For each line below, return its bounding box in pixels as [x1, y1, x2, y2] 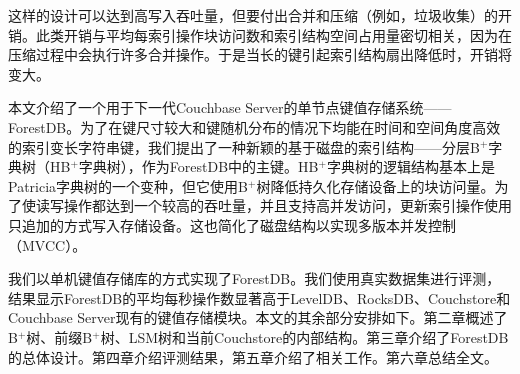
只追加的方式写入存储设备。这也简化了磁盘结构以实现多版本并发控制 [8, 214, 456, 235]
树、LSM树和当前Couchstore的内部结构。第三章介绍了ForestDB [100, 326, 509, 347]
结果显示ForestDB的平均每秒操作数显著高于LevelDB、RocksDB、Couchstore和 [8, 287, 511, 308]
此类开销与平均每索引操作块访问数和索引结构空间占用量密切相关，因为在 [35, 24, 512, 45]
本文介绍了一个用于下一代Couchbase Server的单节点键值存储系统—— [8, 97, 452, 118]
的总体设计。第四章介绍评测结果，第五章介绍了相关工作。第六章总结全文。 [8, 346, 498, 367]
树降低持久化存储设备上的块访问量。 [256, 175, 495, 196]
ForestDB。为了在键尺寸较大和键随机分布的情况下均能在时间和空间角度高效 [8, 116, 501, 137]
